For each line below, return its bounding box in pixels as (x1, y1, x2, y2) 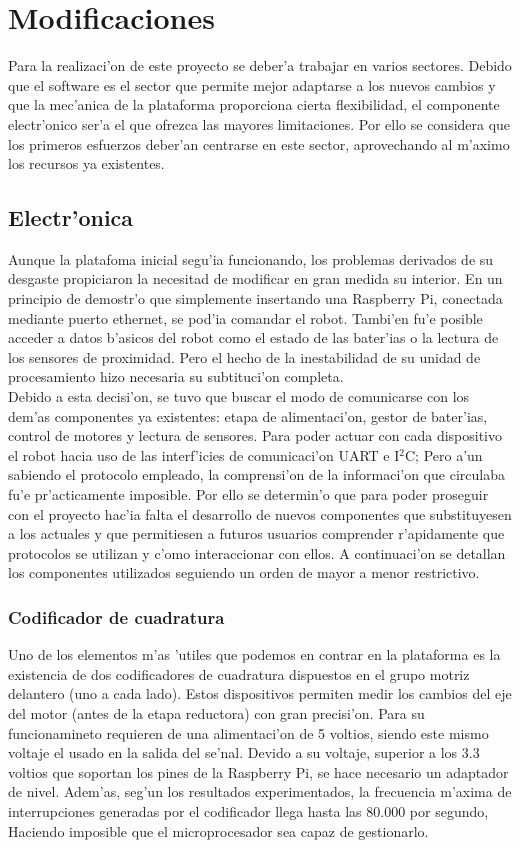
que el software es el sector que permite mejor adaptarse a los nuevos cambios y (8, 74, 496, 95)
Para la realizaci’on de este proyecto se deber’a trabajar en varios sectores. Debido (8, 55, 512, 76)
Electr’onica (8, 202, 134, 233)
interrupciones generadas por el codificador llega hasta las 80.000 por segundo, (8, 800, 489, 821)
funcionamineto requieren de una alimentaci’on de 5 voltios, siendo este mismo (8, 722, 489, 743)
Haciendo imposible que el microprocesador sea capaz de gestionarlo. (8, 820, 429, 841)
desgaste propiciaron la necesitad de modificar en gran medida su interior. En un (8, 268, 503, 289)
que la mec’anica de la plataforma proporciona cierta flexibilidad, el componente (8, 94, 500, 115)
